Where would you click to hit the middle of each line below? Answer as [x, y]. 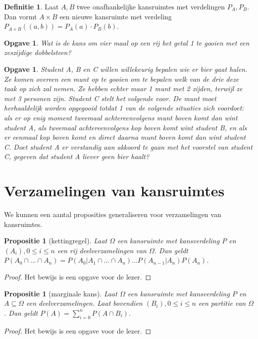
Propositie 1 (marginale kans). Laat [61, 293]
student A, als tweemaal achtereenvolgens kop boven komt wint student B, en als [126, 127]
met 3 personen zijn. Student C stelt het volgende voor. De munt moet [110, 98]
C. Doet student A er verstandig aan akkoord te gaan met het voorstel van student [128, 146]
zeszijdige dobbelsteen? [38, 52]
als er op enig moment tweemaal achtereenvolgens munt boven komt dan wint [121, 117]
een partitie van [222, 303]
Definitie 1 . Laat [31, 6]
